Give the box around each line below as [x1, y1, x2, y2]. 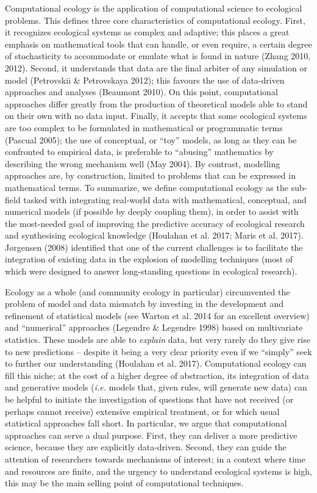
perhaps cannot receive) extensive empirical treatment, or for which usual [5, 405, 280, 417]
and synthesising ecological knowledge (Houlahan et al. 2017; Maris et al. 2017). [5, 229, 304, 242]
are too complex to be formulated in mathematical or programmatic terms [5, 121, 283, 134]
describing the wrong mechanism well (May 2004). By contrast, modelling [5, 157, 280, 170]
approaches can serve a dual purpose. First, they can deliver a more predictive [5, 428, 297, 441]
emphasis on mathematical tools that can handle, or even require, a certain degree [5, 37, 312, 50]
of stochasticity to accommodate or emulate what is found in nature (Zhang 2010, [5, 49, 311, 62]
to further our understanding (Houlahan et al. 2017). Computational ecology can [5, 357, 307, 370]
